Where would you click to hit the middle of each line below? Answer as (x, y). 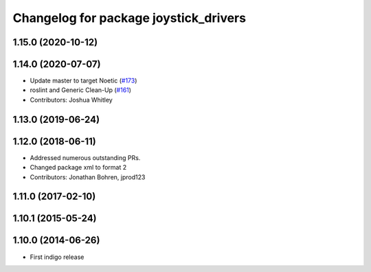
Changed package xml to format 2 (78, 168)
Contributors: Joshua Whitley (71, 100)
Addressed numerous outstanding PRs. (85, 157)
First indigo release (57, 257)
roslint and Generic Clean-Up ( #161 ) (81, 90)
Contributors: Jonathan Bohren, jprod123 (88, 177)
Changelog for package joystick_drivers (130, 18)
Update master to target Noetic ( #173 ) (83, 81)
